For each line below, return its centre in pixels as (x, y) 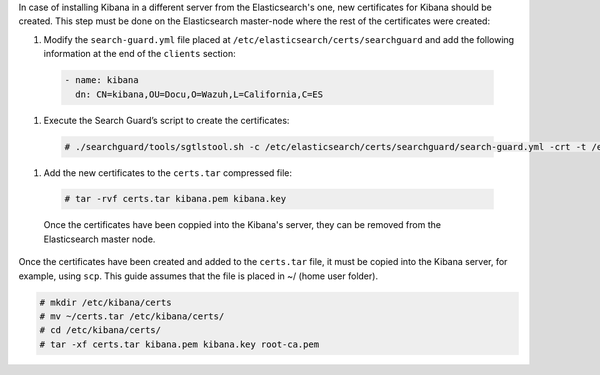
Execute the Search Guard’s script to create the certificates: (166, 120)
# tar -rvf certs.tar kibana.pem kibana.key (175, 199)
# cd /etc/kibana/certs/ (100, 330)
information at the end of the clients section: (139, 54)
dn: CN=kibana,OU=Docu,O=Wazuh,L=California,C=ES (199, 94)
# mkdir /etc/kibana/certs (105, 302)
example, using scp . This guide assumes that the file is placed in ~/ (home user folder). (198, 276)
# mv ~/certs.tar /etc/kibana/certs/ (132, 316)
